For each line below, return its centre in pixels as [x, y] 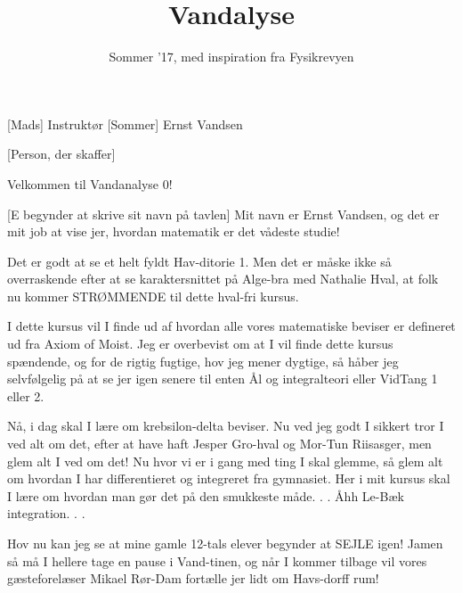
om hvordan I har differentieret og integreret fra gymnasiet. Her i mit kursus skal [229, 478]
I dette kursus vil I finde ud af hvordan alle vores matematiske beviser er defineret [231, 326]
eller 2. [26, 395]
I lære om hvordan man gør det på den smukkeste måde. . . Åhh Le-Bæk [206, 495]
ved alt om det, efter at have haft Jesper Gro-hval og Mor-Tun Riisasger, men [219, 444]
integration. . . [46, 513]
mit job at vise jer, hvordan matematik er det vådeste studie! [174, 231]
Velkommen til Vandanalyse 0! [90, 183]
